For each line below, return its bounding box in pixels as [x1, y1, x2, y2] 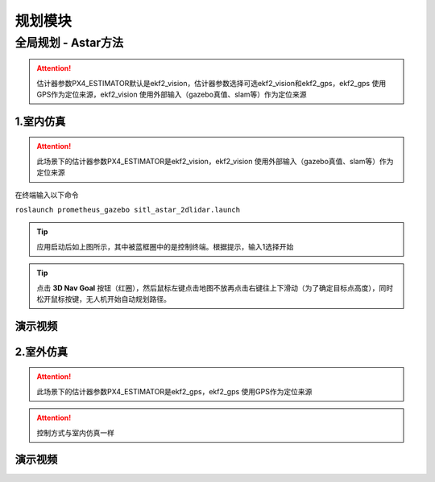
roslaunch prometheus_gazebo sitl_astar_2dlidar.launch [14, 205, 241, 214]
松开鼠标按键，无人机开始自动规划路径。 [36, 294, 171, 303]
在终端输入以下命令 [14, 190, 79, 200]
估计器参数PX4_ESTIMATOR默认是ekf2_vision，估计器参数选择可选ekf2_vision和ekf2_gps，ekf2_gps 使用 [36, 78, 387, 88]
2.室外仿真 [14, 344, 68, 358]
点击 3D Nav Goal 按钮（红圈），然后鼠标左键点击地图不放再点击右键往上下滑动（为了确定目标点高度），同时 [36, 282, 394, 293]
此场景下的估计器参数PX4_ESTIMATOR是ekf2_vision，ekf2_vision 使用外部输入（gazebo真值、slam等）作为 [36, 156, 394, 166]
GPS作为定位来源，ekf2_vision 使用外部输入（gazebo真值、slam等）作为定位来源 [36, 89, 307, 99]
